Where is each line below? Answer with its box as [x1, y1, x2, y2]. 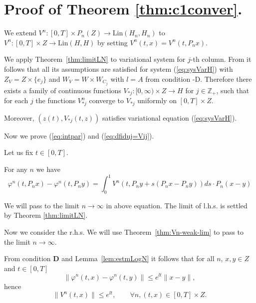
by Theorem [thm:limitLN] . [4, 210, 88, 220]
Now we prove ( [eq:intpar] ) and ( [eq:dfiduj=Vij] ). [4, 130, 154, 141]
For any [4, 163, 27, 174]
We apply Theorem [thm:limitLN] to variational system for [4, 54, 186, 64]
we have [36, 163, 60, 174]
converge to [89, 95, 124, 106]
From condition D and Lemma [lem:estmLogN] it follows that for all [4, 253, 215, 264]
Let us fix [4, 147, 33, 157]
